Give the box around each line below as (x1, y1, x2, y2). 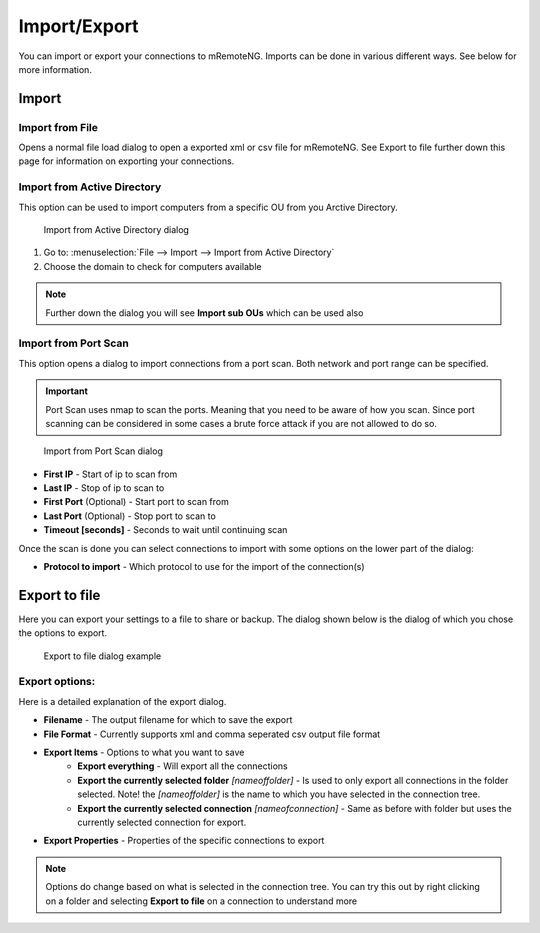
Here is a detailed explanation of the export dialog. (18, 695, 227, 707)
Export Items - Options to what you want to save (43, 746, 245, 759)
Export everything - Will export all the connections (77, 760, 289, 772)
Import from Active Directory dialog (43, 224, 190, 236)
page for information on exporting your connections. (18, 155, 235, 167)
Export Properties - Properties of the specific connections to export (43, 835, 325, 847)
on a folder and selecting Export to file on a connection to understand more (45, 895, 358, 907)
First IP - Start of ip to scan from (43, 468, 178, 480)
